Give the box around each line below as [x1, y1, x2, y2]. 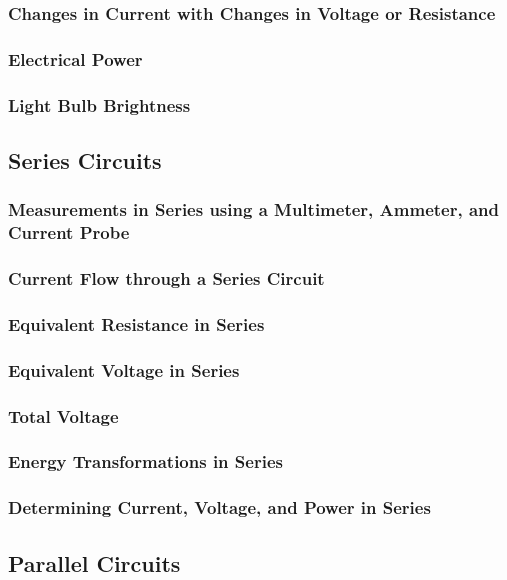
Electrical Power [8, 46, 143, 71]
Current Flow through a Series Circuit [8, 266, 325, 290]
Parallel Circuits [8, 547, 181, 578]
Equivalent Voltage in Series [8, 357, 240, 382]
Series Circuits [8, 144, 162, 175]
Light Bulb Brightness [8, 92, 191, 117]
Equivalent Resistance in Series [8, 311, 265, 336]
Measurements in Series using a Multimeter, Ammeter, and [8, 197, 499, 222]
